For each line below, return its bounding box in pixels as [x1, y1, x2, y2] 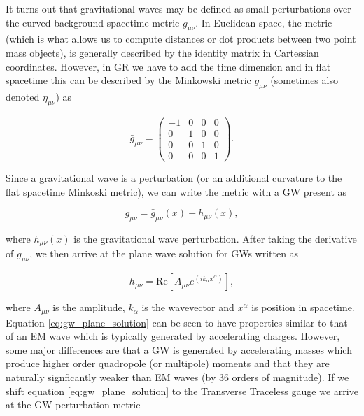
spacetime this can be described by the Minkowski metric [6, 73, 251, 87]
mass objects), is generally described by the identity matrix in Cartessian [6, 45, 319, 59]
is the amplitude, [52, 300, 125, 315]
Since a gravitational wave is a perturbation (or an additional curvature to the [6, 170, 342, 185]
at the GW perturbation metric [6, 397, 141, 412]
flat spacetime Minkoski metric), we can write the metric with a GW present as [6, 184, 347, 199]
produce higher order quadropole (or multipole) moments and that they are [6, 356, 330, 371]
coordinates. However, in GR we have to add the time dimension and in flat [6, 59, 331, 73]
